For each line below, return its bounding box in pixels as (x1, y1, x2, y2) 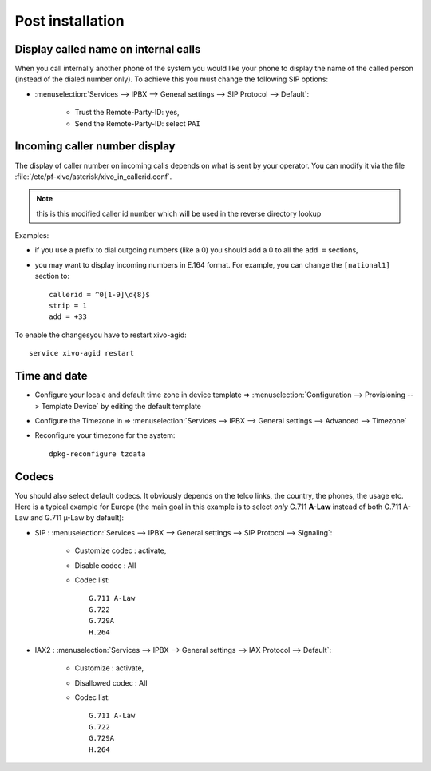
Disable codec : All (74, 560, 136, 570)
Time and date (14, 369, 88, 383)
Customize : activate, (74, 663, 144, 673)
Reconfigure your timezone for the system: (34, 431, 176, 440)
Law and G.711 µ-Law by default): (14, 513, 124, 523)
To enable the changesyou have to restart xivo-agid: (14, 330, 187, 340)
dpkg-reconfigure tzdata (49, 449, 146, 459)
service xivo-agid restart (29, 348, 135, 358)
